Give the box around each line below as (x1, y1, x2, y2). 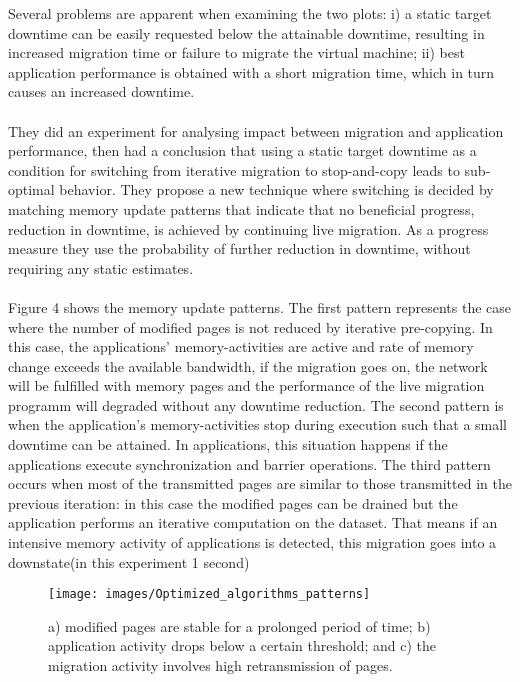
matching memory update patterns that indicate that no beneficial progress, (8, 198, 475, 219)
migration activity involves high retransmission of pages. (48, 655, 393, 676)
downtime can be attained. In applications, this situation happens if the (8, 434, 448, 455)
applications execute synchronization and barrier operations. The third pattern (8, 453, 491, 474)
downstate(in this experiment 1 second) (8, 551, 250, 572)
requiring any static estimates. (8, 257, 194, 278)
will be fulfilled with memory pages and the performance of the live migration (8, 375, 485, 396)
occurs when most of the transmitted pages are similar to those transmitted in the (8, 473, 512, 494)
